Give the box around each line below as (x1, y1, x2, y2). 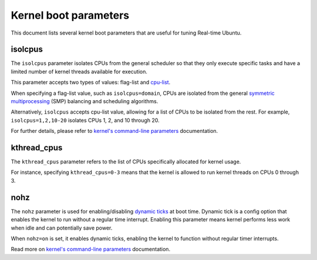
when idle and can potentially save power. (11, 224, 113, 231)
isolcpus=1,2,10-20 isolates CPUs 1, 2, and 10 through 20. (11, 117, 160, 124)
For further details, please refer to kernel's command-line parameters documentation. (11, 128, 218, 135)
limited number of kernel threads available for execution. (11, 68, 148, 75)
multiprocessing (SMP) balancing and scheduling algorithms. (11, 98, 158, 105)
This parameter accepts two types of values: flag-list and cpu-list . (11, 79, 171, 86)
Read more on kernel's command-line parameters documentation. (11, 246, 170, 253)
